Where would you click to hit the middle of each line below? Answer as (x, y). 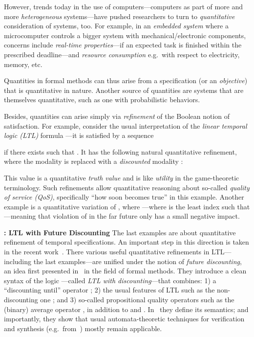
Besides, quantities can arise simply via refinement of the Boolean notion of (117, 116)
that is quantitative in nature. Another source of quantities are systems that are (124, 90)
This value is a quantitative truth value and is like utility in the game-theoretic (122, 177)
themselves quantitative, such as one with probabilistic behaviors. (102, 100)
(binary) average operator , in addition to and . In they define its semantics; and (126, 309)
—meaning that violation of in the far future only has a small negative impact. (122, 216)
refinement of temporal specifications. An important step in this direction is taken (127, 242)
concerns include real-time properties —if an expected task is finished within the (123, 45)
